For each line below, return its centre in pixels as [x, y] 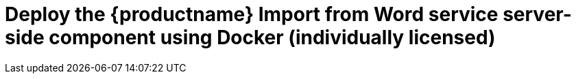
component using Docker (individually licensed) [272, 37]
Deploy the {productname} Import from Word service [252, 14]
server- [537, 14]
